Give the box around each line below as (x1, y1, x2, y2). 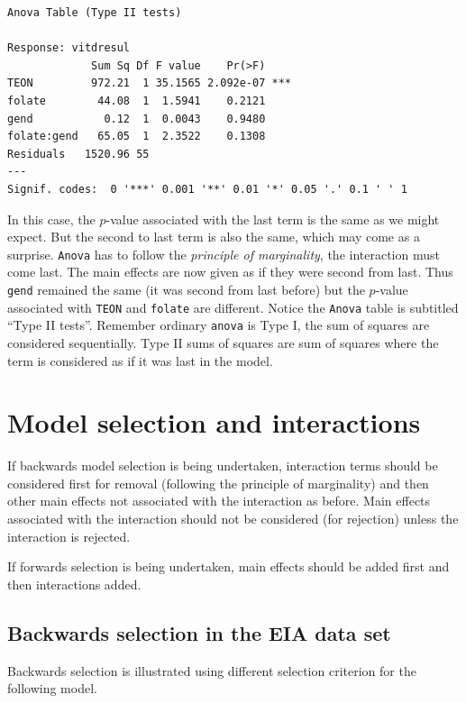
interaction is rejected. (7, 526, 131, 545)
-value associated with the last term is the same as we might (105, 209, 440, 228)
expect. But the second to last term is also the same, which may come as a (7, 227, 420, 246)
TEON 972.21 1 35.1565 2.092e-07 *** (7, 77, 291, 90)
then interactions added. (7, 574, 142, 593)
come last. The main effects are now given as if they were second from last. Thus (7, 262, 453, 281)
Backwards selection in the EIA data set (7, 618, 391, 646)
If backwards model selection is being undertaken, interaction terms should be (7, 456, 438, 475)
